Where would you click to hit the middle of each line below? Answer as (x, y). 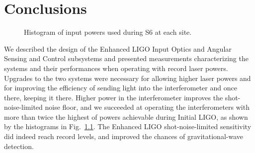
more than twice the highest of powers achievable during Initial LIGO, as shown (126, 116)
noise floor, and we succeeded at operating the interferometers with (147, 107)
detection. (19, 146)
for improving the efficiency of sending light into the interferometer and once (121, 88)
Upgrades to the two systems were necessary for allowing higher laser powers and (127, 78)
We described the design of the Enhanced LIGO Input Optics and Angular (118, 48)
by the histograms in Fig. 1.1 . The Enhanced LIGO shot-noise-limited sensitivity (128, 126)
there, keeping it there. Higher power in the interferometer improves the (114, 97)
